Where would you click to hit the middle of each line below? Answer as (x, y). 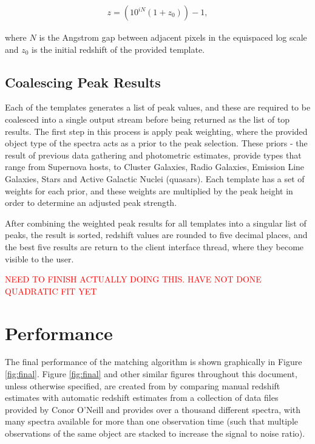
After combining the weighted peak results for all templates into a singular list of (156, 223)
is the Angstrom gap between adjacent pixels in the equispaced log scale (173, 37)
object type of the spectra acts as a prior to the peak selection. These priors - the (156, 143)
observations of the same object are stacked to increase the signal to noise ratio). (155, 433)
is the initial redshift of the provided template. (118, 49)
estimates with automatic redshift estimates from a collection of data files (142, 398)
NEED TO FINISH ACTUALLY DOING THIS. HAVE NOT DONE (133, 279)
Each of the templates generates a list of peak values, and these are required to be (158, 107)
